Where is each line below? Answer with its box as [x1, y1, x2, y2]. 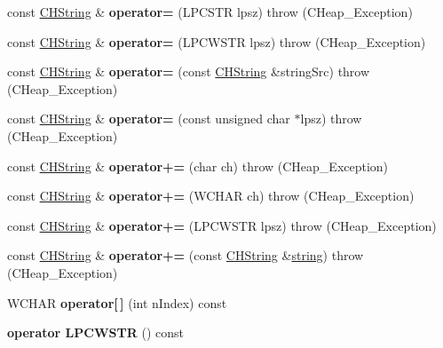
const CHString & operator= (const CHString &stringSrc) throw [7, 62, 370, 81]
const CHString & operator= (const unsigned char [7, 109, 290, 128]
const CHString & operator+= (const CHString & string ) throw [7, 246, 364, 265]
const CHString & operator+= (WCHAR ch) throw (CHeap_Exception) [7, 186, 415, 205]
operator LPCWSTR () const [7, 323, 184, 342]
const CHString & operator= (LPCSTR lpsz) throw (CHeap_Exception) [7, 3, 413, 20]
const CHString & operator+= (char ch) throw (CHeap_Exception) [7, 156, 389, 175]
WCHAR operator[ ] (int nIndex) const [7, 293, 227, 312]
